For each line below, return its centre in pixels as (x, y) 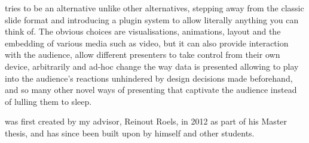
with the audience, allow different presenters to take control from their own (143, 55)
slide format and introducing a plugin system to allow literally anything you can (152, 19)
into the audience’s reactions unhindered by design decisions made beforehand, (149, 78)
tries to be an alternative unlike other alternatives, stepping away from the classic (154, 8)
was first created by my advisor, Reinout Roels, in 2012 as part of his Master (146, 121)
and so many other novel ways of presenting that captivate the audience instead (151, 90)
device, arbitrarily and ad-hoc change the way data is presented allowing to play (152, 66)
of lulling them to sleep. (48, 101)
